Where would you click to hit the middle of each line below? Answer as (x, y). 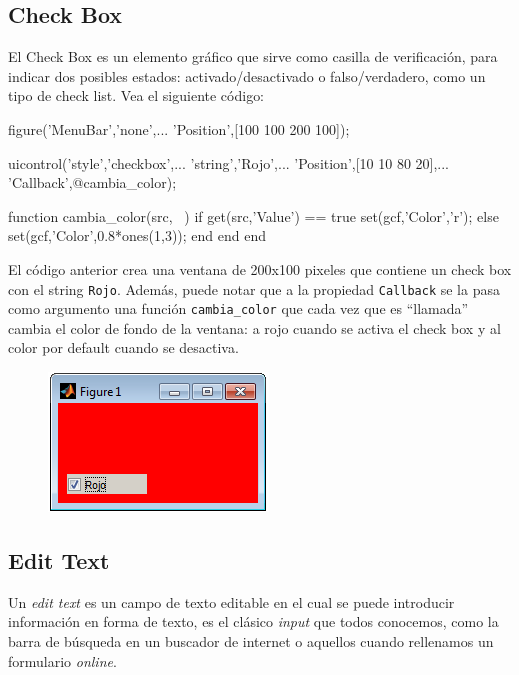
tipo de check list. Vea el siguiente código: (136, 95)
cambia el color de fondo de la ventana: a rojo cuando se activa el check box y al (254, 327)
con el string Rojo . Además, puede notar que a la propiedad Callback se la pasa (254, 288)
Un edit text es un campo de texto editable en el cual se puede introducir (231, 601)
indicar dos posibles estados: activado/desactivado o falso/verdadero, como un (247, 75)
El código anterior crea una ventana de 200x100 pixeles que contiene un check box (260, 268)
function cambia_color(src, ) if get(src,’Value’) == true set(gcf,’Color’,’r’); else (253, 215)
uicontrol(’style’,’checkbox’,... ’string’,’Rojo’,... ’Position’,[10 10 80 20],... (229, 162)
